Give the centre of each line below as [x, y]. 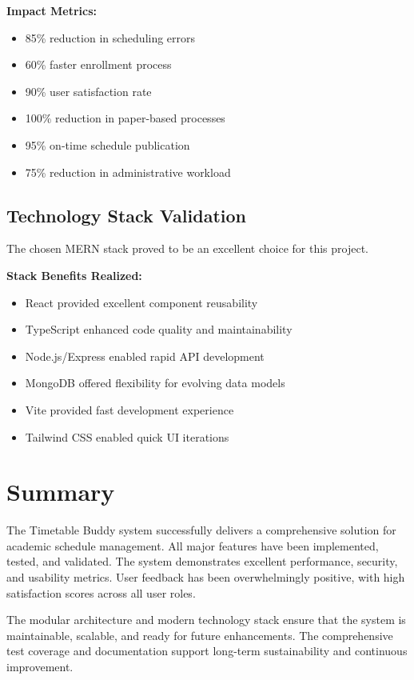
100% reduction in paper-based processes [125, 118]
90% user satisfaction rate [88, 91]
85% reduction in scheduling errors [110, 37]
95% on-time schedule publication [107, 144]
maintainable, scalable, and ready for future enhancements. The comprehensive [200, 635]
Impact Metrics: [52, 10]
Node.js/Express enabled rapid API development [145, 356]
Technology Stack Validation [126, 215]
